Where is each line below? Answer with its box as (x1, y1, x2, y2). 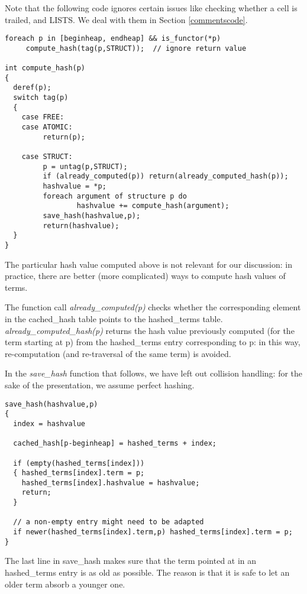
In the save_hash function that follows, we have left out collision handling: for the (5, 367, 303, 379)
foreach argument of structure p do (43, 191, 187, 200)
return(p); (43, 132, 86, 141)
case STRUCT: (21, 152, 73, 161)
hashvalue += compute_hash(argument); (76, 202, 230, 210)
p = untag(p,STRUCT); (43, 162, 128, 171)
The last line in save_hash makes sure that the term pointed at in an (5, 554, 257, 567)
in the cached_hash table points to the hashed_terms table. (5, 313, 223, 324)
